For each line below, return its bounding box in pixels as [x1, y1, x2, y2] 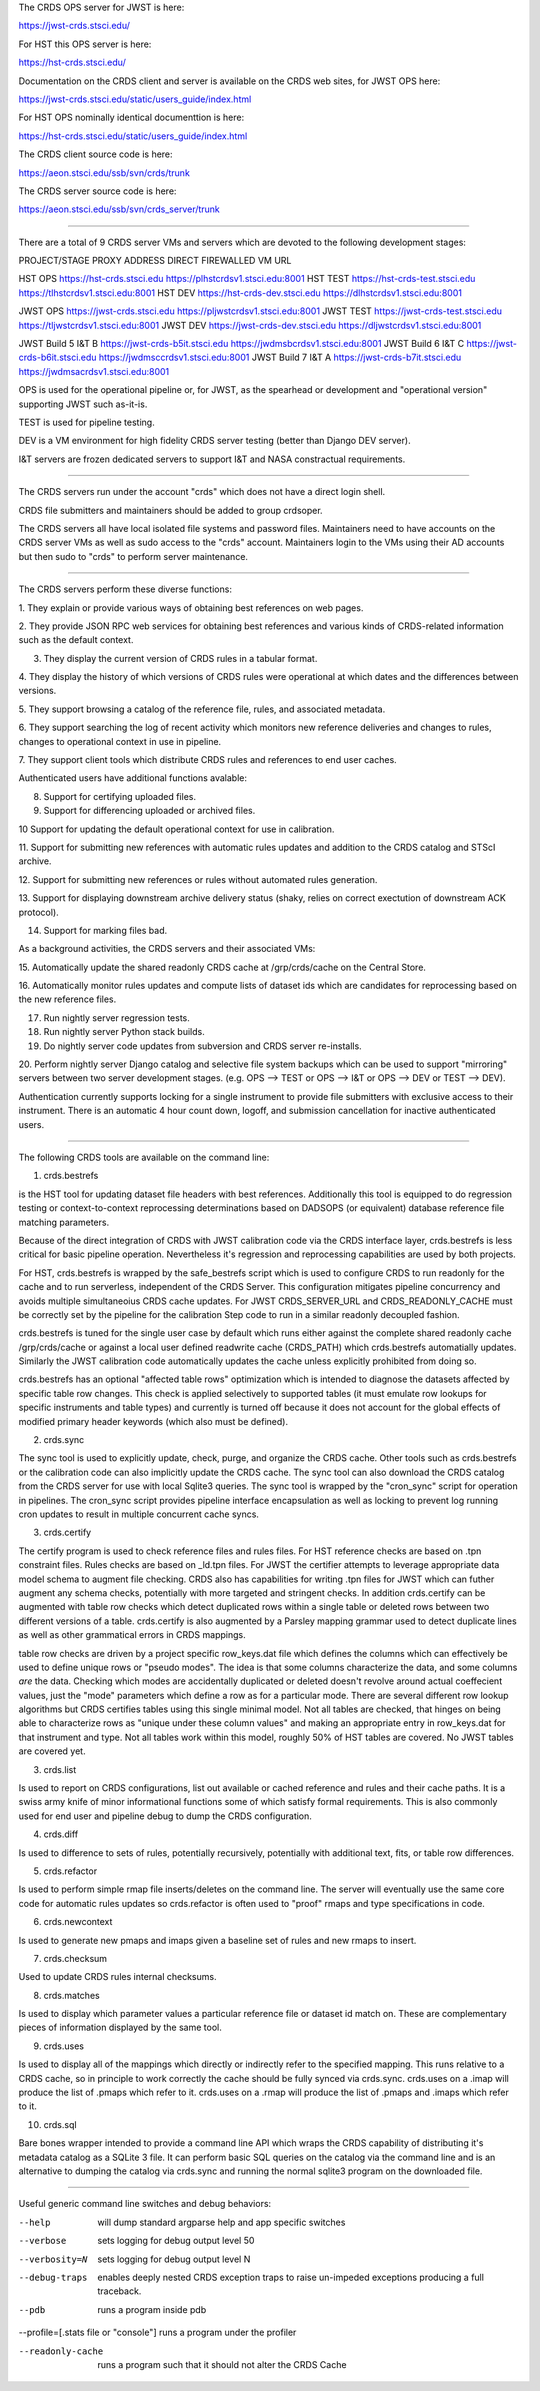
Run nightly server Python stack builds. [43, 1026, 205, 1038]
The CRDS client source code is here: [18, 148, 174, 160]
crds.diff [43, 1828, 79, 1840]
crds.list [43, 1763, 77, 1775]
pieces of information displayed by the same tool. [18, 2021, 222, 2034]
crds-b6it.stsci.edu [18, 351, 97, 364]
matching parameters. [18, 1216, 110, 1228]
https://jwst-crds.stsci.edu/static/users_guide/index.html [18, 93, 252, 105]
